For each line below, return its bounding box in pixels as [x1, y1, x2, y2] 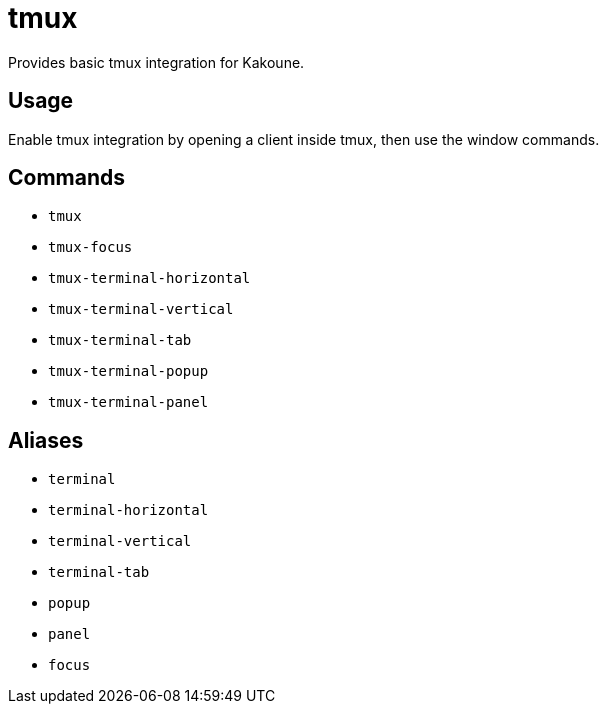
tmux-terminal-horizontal [48, 270, 251, 287]
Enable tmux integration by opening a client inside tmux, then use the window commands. [8, 130, 600, 148]
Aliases [8, 427, 84, 453]
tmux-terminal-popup [48, 363, 209, 380]
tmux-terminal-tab [48, 332, 192, 349]
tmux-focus [48, 239, 133, 256]
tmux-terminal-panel [48, 394, 209, 411]
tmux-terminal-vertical [48, 301, 234, 318]
